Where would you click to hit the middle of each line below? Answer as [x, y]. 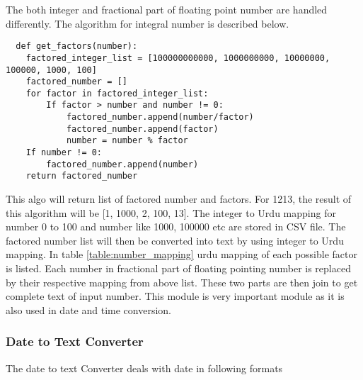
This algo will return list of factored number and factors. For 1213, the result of [179, 199]
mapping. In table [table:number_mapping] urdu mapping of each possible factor [181, 254]
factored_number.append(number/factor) [160, 117]
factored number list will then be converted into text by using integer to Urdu [175, 240]
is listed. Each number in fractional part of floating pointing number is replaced [178, 268]
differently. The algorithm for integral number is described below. [148, 23]
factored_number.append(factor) [142, 129]
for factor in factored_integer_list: [117, 93]
